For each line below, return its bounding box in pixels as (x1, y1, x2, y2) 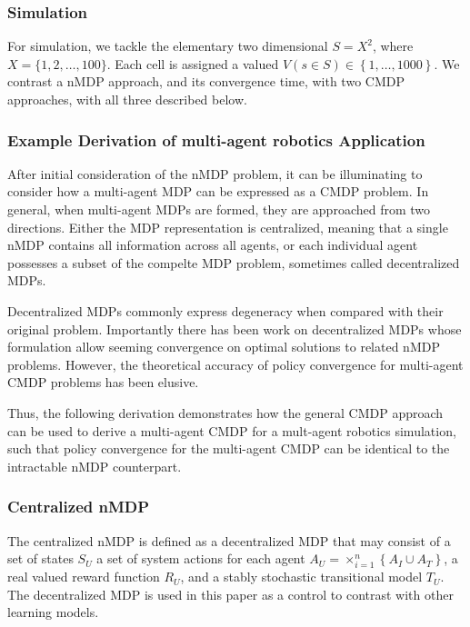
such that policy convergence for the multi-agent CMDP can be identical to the (7, 439, 450, 458)
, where (372, 36, 414, 55)
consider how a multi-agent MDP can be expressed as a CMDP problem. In (7, 182, 429, 201)
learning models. (7, 602, 99, 622)
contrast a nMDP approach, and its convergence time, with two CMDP (7, 72, 405, 91)
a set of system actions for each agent (96, 549, 305, 568)
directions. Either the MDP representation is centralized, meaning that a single (7, 217, 448, 236)
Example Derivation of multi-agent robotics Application (7, 128, 425, 151)
